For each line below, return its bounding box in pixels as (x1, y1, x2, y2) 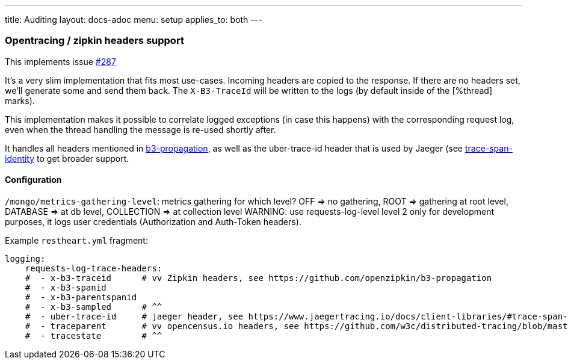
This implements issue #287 (5, 56, 116, 67)
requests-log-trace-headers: (25, 263, 162, 273)
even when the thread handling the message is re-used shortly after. (5, 124, 276, 135)
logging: (5, 253, 46, 264)
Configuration (5, 174, 62, 185)
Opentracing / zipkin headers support (5, 34, 184, 47)
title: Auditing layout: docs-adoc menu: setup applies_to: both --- (5, 14, 262, 25)
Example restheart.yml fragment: (5, 235, 148, 245)
